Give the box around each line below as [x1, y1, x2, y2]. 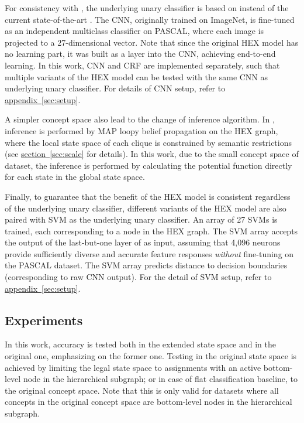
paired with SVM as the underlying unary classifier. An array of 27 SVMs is [5, 213, 278, 226]
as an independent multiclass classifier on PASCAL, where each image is [5, 25, 264, 37]
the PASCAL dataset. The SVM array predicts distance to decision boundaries [5, 259, 288, 271]
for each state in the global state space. [5, 170, 145, 183]
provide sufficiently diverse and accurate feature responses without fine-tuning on [5, 247, 294, 260]
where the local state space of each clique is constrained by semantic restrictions [5, 136, 292, 148]
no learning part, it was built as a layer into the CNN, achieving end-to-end [5, 47, 276, 60]
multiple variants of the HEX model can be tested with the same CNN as [5, 70, 268, 83]
